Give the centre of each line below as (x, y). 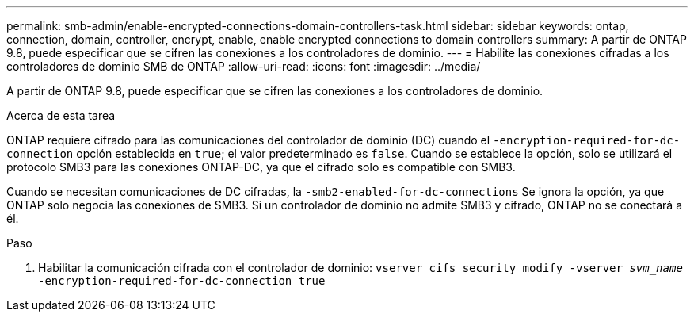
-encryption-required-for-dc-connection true (182, 281)
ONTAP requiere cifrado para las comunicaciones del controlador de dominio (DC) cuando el (248, 140)
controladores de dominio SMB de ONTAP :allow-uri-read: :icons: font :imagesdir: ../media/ (244, 66)
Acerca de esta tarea (61, 115)
